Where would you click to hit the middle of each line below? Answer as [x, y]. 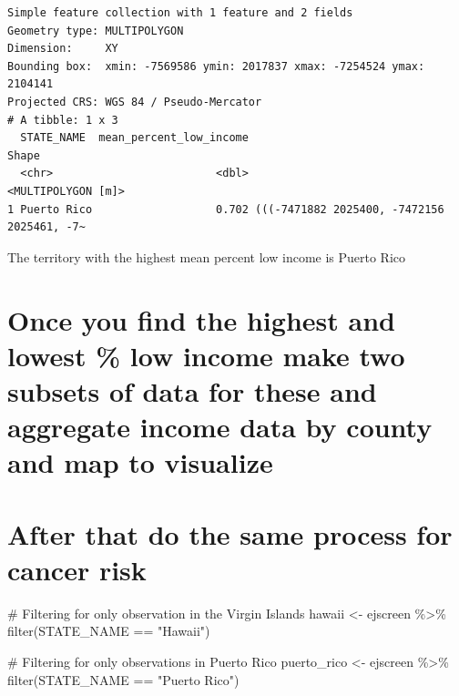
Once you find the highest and [201, 319]
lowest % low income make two [206, 355]
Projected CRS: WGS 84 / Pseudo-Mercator [135, 102]
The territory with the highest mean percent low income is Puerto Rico [207, 256]
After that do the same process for [230, 533]
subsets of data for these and [192, 390]
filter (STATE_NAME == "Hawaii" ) [109, 631]
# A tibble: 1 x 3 [63, 120]
